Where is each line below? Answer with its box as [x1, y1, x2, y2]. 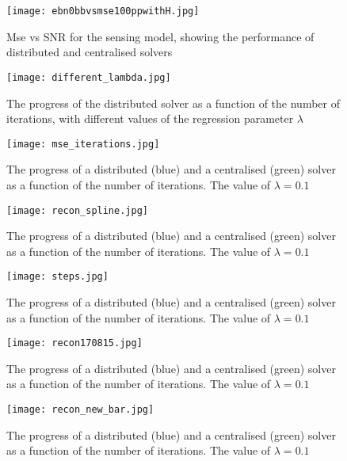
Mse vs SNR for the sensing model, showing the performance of [6, 28, 315, 44]
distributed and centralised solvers [6, 44, 173, 60]
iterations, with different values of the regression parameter [6, 110, 294, 127]
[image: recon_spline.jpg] [6, 204, 148, 216]
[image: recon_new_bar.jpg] [6, 404, 154, 416]
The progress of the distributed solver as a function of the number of [6, 94, 340, 111]
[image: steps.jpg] [6, 271, 109, 283]
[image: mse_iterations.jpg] [6, 138, 160, 150]
